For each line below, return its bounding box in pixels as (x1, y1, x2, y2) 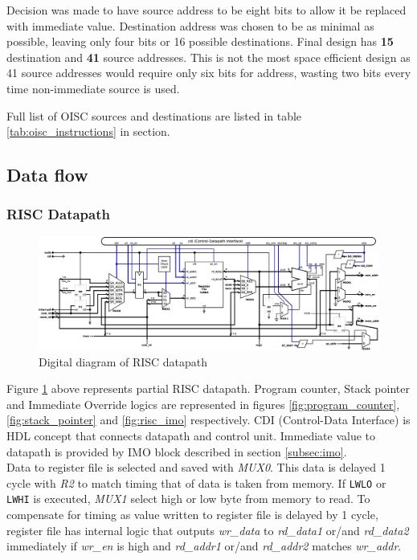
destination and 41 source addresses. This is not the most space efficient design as (6, 48, 411, 65)
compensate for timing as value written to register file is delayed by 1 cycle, (6, 506, 378, 522)
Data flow (6, 162, 88, 187)
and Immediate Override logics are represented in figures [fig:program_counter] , (6, 395, 400, 412)
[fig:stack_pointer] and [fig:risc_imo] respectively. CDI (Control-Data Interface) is (6, 411, 411, 428)
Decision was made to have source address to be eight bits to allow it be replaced (6, 2, 407, 18)
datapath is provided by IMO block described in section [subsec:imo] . (6, 443, 347, 460)
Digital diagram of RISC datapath (39, 353, 208, 370)
